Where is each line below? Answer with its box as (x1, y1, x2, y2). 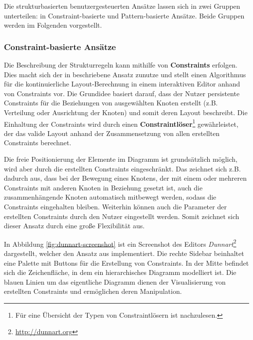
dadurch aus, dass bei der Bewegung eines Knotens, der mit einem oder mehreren (4, 173, 247, 183)
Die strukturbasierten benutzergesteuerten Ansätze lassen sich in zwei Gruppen (4, 1, 240, 11)
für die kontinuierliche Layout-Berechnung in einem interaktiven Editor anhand (4, 79, 240, 89)
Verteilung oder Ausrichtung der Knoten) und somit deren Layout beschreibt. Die (4, 107, 248, 117)
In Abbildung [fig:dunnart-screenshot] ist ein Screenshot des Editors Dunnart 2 (4, 237, 236, 249)
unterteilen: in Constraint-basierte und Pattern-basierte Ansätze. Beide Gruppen (4, 10, 245, 20)
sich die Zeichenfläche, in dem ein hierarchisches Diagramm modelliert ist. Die (4, 267, 236, 277)
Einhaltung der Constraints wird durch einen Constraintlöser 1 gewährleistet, (4, 117, 238, 129)
